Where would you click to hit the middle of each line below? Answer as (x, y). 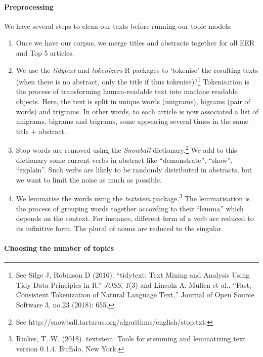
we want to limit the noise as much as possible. (89, 179)
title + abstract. (41, 131)
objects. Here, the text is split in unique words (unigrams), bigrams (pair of (133, 101)
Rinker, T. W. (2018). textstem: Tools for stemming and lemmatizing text (131, 339)
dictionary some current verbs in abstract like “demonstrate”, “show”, (124, 160)
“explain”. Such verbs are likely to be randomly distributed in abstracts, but (134, 170)
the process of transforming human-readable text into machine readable (127, 91)
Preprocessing (29, 6)
